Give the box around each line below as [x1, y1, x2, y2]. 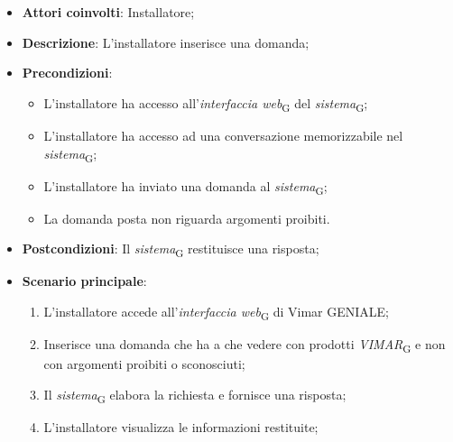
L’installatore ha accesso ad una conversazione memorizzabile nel [43, 125, 403, 144]
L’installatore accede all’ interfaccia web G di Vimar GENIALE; [43, 302, 390, 323]
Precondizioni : [22, 63, 113, 82]
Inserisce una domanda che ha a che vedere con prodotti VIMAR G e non [43, 335, 446, 355]
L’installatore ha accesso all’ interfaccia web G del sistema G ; [43, 93, 368, 115]
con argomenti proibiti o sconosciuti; [43, 355, 245, 373]
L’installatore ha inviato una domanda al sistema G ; [43, 176, 328, 198]
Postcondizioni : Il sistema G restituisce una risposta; [22, 239, 319, 261]
